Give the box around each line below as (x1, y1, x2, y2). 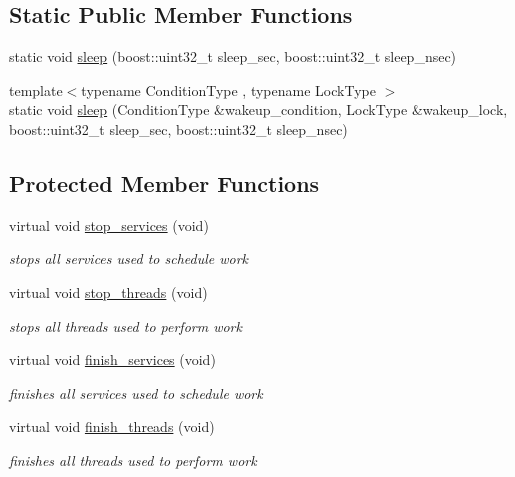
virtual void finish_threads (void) (9, 416, 215, 437)
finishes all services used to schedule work (9, 382, 263, 403)
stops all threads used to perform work (9, 315, 242, 336)
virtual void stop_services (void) (9, 214, 209, 235)
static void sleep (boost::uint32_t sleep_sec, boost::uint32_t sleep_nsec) (9, 46, 457, 67)
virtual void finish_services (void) (9, 349, 216, 370)
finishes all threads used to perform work (9, 449, 257, 470)
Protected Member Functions (9, 167, 320, 198)
